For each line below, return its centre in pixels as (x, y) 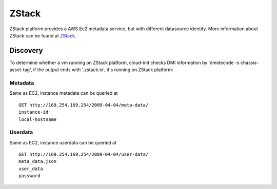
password (29, 176)
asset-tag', (21, 70)
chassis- (250, 62)
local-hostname (38, 119)
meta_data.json (38, 162)
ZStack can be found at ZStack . (43, 35)
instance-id (34, 112)
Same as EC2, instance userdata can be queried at (63, 142)
